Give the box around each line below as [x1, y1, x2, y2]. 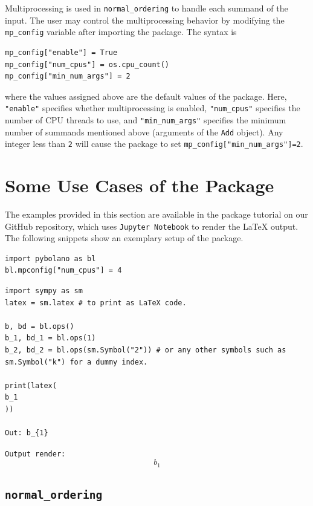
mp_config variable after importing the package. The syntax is [5, 25, 237, 38]
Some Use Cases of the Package [5, 173, 274, 198]
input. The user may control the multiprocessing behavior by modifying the [5, 13, 285, 26]
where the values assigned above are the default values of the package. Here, [5, 89, 287, 102]
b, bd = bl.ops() [5, 322, 74, 331]
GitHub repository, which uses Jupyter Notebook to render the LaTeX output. [5, 219, 298, 232]
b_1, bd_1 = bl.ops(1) [5, 334, 96, 343]
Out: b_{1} [5, 429, 48, 438]
